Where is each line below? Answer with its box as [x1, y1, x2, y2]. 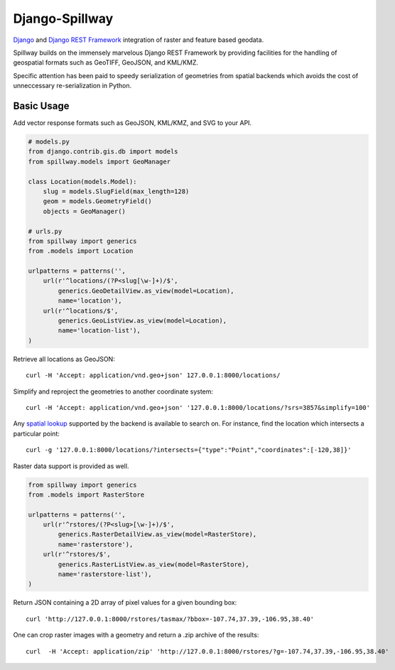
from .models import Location [28, 247, 134, 255]
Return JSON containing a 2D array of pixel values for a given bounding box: [13, 598, 237, 607]
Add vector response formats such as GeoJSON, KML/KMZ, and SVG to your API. [13, 119, 252, 127]
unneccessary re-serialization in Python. [13, 82, 132, 90]
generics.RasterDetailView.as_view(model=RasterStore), [58, 530, 257, 539]
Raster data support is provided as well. [13, 462, 129, 470]
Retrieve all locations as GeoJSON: [13, 355, 115, 363]
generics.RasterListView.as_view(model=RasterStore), [58, 560, 249, 568]
